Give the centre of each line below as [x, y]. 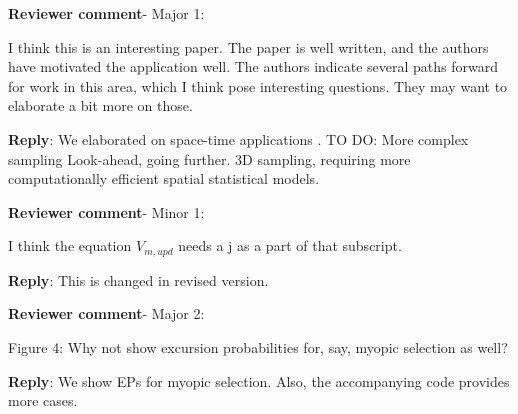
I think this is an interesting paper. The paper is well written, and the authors [248, 46]
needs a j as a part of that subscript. [290, 245]
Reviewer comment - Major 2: [106, 313]
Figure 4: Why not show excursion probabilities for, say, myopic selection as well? [258, 346]
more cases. [43, 400]
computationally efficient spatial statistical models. [164, 178]
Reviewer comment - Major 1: [106, 13]
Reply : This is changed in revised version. [138, 279]
